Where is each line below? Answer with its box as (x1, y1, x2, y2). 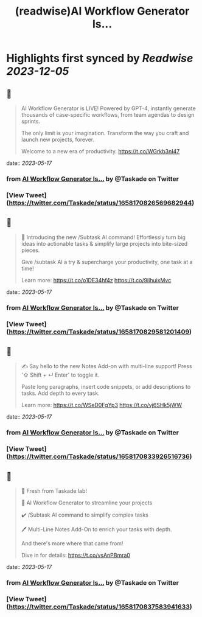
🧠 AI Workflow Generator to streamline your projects (21, 499, 153, 506)
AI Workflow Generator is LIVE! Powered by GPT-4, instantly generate (21, 105, 196, 112)
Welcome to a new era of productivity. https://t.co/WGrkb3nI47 (21, 148, 180, 155)
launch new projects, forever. (21, 136, 95, 143)
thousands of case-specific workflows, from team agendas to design (21, 111, 195, 118)
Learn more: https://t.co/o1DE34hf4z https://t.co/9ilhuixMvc (21, 276, 172, 284)
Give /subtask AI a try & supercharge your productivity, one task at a (21, 258, 193, 265)
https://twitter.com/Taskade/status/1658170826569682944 (9, 198, 192, 207)
